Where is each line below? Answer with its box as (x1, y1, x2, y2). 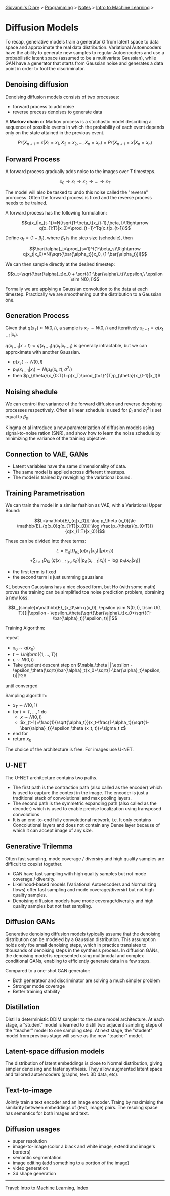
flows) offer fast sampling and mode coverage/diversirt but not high (12, 887, 154, 893)
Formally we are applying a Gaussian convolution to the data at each (5, 286, 148, 292)
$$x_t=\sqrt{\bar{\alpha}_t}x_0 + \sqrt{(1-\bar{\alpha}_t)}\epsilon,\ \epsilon (7, 271, 163, 277)
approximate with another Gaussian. (5, 349, 81, 355)
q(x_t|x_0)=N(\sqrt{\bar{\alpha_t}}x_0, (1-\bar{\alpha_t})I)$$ (22, 251, 148, 257)
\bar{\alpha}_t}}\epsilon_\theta (20, 724, 83, 731)
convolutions (12, 811, 39, 818)
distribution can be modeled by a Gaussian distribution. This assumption (5, 936, 156, 943)
